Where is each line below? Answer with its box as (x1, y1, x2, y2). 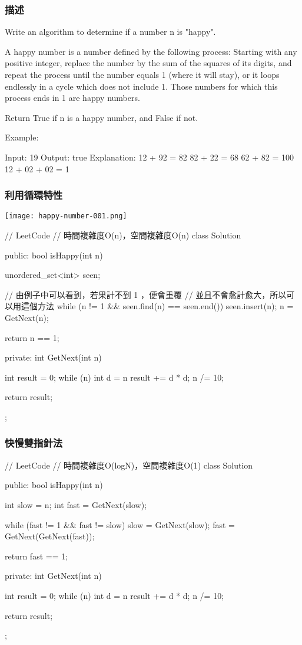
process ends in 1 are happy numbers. (5, 91, 140, 104)
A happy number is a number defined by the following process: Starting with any (5, 45, 297, 57)
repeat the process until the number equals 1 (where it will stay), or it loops (5, 68, 280, 80)
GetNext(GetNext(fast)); (5, 530, 95, 542)
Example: (5, 131, 39, 143)
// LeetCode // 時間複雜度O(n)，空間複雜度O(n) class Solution (5, 229, 241, 241)
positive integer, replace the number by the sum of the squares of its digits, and (5, 57, 292, 69)
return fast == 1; (5, 549, 68, 562)
